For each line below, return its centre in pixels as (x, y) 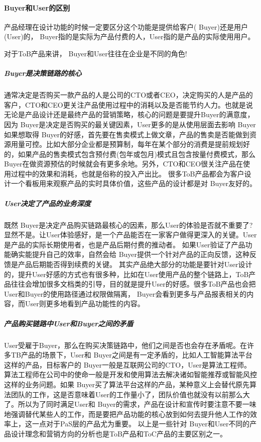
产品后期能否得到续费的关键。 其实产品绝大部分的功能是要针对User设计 (135, 264)
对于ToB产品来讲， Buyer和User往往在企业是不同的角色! (96, 53)
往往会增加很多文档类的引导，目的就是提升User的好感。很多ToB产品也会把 (133, 284)
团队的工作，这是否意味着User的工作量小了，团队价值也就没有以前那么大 (130, 394)
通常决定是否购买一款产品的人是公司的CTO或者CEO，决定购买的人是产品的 (128, 95)
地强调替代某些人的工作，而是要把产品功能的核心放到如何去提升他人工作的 (127, 414)
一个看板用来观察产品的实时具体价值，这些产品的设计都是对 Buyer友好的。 (134, 183)
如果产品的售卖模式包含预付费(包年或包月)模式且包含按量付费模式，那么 (137, 154)
